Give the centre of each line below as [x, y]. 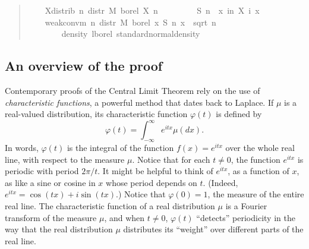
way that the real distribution [59, 229]
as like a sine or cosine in [50, 182]
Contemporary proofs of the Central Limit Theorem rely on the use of [133, 90]
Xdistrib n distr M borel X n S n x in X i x [152, 10]
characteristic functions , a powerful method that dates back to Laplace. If [139, 102]
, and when [124, 217]
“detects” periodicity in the [246, 217]
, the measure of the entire [256, 194]
